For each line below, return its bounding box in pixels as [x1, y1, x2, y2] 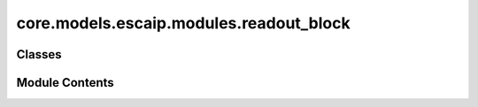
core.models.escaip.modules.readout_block [16, 13, 351, 33]
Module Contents [16, 75, 114, 90]
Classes [16, 47, 62, 62]
